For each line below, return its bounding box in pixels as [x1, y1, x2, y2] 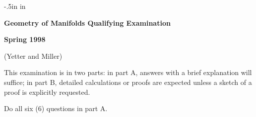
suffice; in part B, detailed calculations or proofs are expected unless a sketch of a [4, 77, 252, 87]
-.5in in [4, 1, 26, 11]
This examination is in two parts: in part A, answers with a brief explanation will [4, 67, 252, 78]
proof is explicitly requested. [4, 86, 90, 97]
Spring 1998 [4, 34, 46, 44]
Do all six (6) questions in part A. [4, 103, 108, 114]
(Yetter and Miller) [4, 50, 63, 61]
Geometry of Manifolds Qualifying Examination [4, 17, 171, 28]
